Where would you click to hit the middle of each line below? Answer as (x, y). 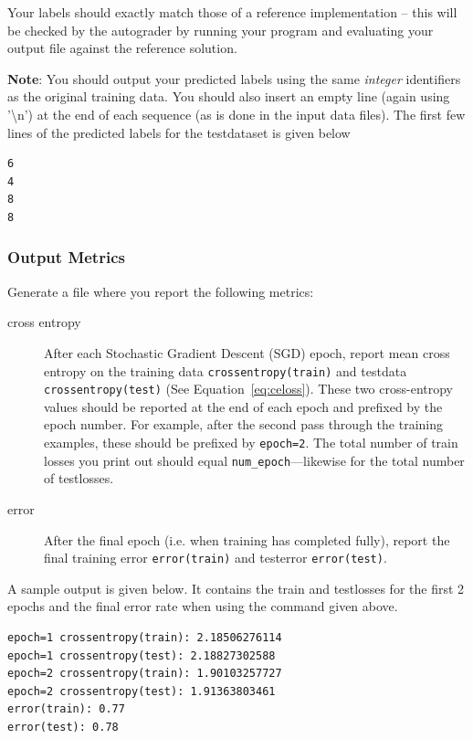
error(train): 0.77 (66, 709)
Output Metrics (66, 257)
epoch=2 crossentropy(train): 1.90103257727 (145, 674)
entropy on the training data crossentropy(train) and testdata (226, 370)
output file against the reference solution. (122, 48)
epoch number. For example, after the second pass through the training (243, 424)
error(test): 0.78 (63, 727)
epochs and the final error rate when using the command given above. (203, 606)
